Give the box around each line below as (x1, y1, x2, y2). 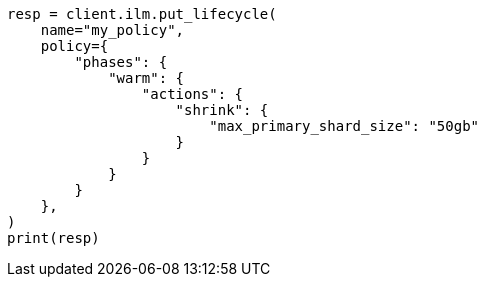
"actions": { (141, 86, 244, 102)
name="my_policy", (40, 22, 185, 38)
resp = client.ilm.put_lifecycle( (7, 6, 277, 22)
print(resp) (7, 230, 100, 246)
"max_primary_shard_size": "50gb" (209, 118, 480, 134)
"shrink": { (175, 102, 269, 118)
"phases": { (74, 54, 168, 70)
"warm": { (108, 70, 185, 86)
